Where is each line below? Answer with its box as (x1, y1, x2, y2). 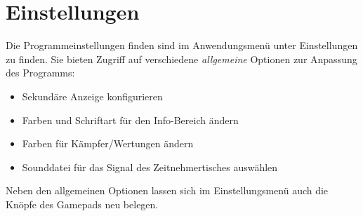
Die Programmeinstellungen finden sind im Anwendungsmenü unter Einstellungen (6, 38, 358, 53)
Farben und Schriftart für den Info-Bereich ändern (22, 112, 239, 127)
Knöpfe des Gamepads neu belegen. (6, 196, 159, 211)
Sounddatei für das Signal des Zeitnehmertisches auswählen (22, 159, 278, 174)
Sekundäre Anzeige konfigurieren (22, 88, 163, 103)
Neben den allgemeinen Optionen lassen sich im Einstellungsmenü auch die (6, 183, 329, 198)
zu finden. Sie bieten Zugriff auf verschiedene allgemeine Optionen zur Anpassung (6, 51, 357, 66)
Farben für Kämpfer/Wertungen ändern (22, 136, 194, 151)
